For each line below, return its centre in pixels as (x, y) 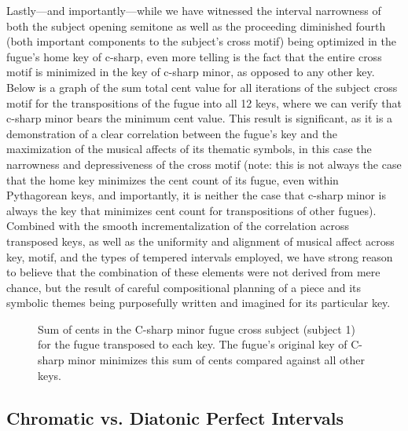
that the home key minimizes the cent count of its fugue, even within (173, 179)
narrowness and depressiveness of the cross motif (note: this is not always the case (204, 164)
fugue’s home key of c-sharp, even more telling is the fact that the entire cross (194, 56)
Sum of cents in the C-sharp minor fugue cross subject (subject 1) (197, 329)
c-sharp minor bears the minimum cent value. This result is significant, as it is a (200, 118)
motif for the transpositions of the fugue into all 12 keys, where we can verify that (204, 102)
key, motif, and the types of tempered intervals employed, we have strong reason (200, 256)
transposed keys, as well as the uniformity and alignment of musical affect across (200, 241)
